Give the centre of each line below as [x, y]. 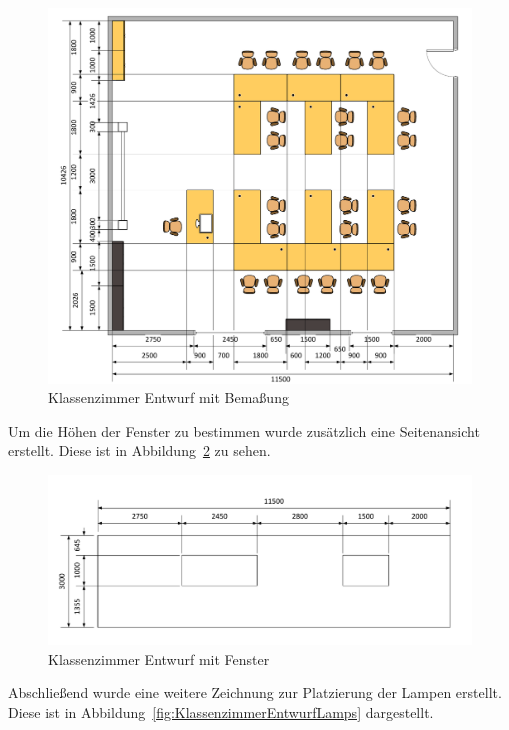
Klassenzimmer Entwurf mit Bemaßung [168, 397]
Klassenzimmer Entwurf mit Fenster [159, 658]
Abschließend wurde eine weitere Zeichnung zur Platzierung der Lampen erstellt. [255, 692]
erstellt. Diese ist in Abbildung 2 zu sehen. [139, 450]
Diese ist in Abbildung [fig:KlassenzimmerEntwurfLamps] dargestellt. [221, 711]
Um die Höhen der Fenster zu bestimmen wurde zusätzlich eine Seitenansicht [244, 430]
